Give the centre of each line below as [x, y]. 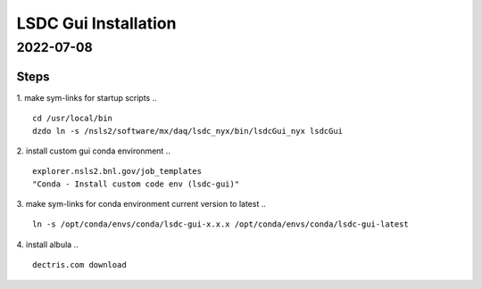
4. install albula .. [48, 244]
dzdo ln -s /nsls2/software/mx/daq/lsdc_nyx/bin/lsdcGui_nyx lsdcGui [188, 131]
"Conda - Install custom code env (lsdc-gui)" [136, 184]
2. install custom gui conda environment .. [94, 151]
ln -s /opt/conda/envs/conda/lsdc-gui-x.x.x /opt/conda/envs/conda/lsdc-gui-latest [221, 224]
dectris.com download [79, 265]
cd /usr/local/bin [73, 119]
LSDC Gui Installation [96, 23]
